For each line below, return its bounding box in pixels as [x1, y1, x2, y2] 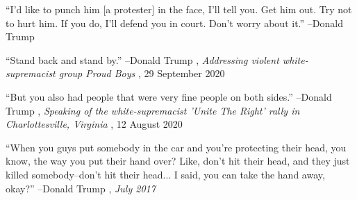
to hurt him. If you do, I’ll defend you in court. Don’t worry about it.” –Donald [6, 15, 343, 30]
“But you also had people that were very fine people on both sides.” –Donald [6, 89, 332, 103]
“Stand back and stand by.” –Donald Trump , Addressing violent [6, 52, 279, 67]
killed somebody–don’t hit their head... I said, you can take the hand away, [6, 167, 325, 181]
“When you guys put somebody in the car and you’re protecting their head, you [6, 140, 347, 154]
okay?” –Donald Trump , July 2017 [6, 181, 156, 195]
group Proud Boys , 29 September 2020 [58, 66, 225, 81]
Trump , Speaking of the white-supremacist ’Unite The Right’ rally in [6, 103, 300, 117]
